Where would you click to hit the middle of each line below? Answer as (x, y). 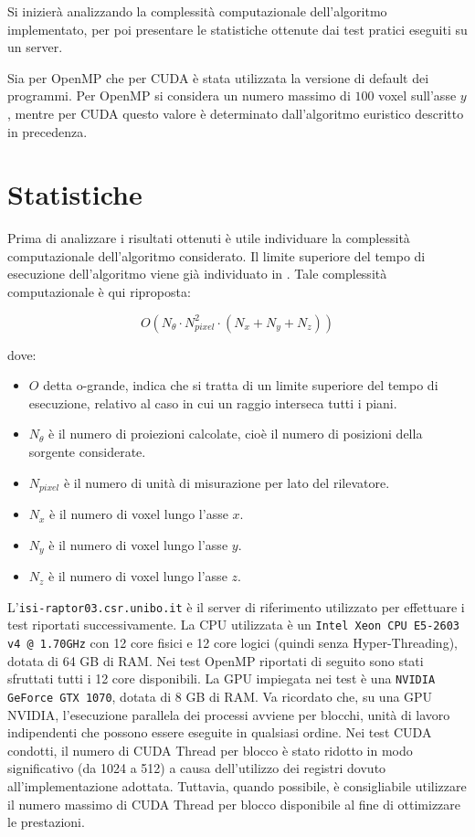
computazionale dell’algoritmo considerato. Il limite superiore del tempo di (216, 255)
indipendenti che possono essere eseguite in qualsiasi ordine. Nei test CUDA (220, 732)
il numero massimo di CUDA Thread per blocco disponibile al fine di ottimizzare (234, 804)
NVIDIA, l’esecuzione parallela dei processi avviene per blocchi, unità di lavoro (229, 714)
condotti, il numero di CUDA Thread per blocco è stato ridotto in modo (210, 750)
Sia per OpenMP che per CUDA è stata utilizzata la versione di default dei (218, 77)
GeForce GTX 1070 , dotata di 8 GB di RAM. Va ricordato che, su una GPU (220, 696)
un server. (35, 47)
